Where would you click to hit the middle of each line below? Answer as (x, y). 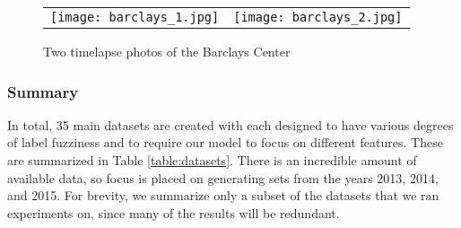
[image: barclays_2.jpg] (318, 17)
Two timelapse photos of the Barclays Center (167, 51)
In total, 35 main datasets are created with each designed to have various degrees (230, 124)
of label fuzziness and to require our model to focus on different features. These (225, 142)
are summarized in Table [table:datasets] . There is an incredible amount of (212, 160)
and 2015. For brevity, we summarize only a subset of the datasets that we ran (223, 195)
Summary (43, 91)
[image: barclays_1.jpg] (135, 17)
